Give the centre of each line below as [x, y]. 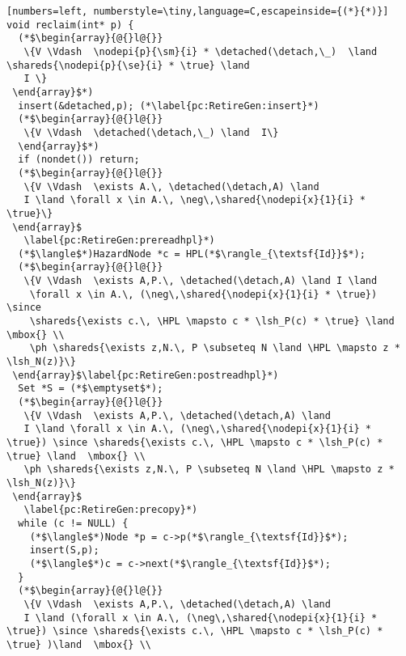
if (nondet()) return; [79, 160]
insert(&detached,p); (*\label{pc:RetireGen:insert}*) [169, 106]
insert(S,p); [64, 550]
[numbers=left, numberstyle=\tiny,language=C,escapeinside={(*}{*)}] [198, 11]
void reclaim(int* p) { [70, 25]
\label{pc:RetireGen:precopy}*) [111, 510]
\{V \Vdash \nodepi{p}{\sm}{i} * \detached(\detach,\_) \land [201, 51]
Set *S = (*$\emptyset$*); [91, 389]
